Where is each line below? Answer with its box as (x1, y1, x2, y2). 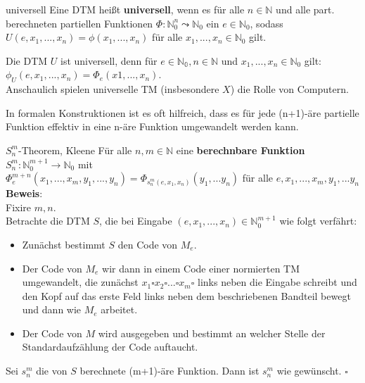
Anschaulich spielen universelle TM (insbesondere (6, 82, 219, 96)
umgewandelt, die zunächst (22, 275, 139, 289)
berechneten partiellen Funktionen (6, 15, 153, 30)
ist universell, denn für (60, 53, 158, 68)
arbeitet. (101, 302, 138, 317)
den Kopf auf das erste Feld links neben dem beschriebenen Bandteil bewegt (22, 288, 351, 303)
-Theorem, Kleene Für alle (18, 142, 132, 157)
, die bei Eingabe (99, 213, 172, 228)
